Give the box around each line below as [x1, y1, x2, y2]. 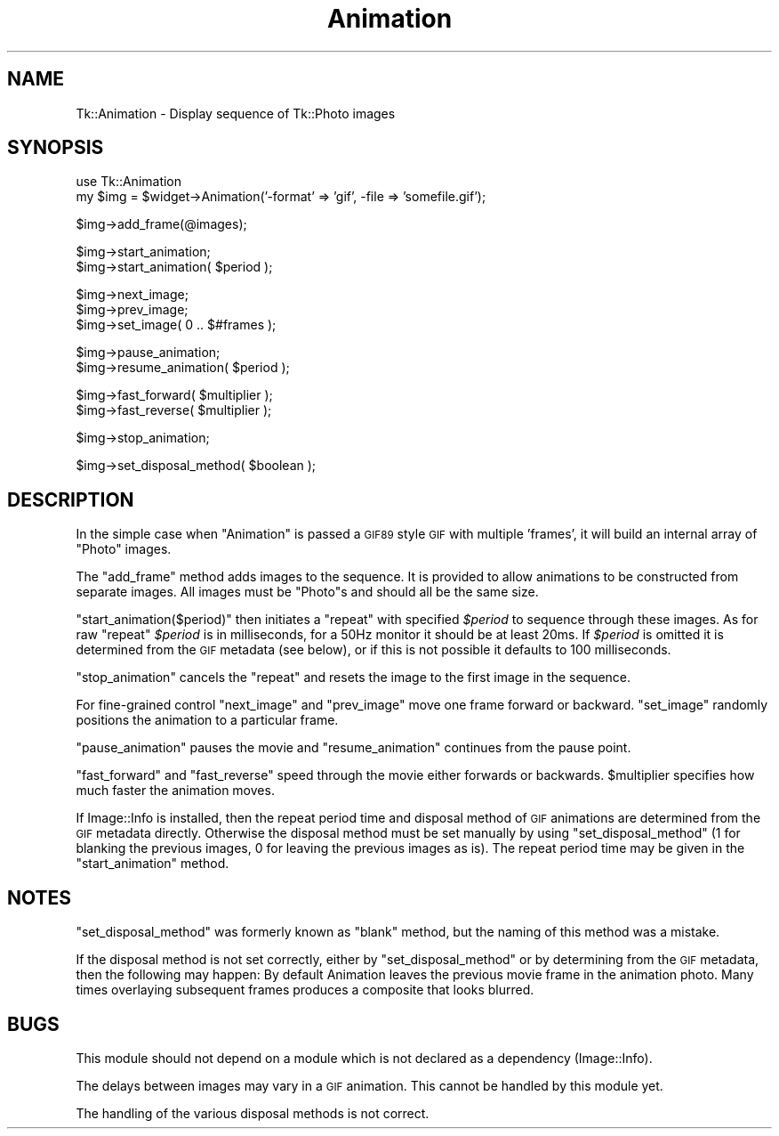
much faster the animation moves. [76, 783, 275, 799]
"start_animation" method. [76, 856, 229, 872]
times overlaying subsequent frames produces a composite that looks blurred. [76, 982, 534, 998]
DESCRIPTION [7, 488, 134, 511]
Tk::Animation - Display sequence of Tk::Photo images [76, 105, 396, 121]
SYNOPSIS [7, 136, 104, 159]
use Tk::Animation [76, 174, 182, 190]
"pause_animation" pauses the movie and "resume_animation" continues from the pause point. [76, 740, 631, 756]
